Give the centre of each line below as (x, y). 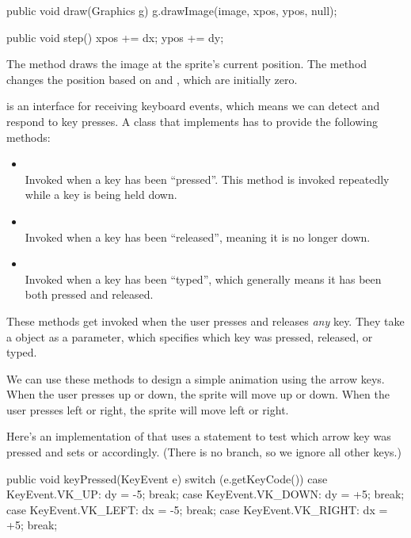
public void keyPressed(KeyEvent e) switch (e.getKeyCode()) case (167, 478)
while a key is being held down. (101, 195)
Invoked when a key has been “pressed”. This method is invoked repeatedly (207, 179)
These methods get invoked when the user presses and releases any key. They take (205, 321)
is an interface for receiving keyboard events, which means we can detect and (193, 106)
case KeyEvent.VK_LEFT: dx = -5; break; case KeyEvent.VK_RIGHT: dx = (197, 509)
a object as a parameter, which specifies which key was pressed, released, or (190, 336)
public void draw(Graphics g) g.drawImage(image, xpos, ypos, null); (172, 10)
